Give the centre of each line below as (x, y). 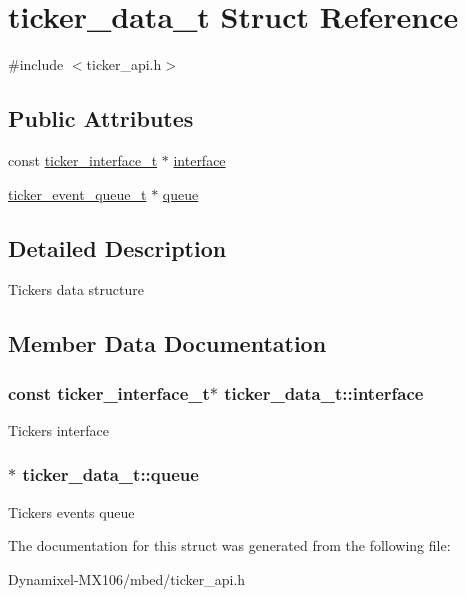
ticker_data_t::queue (110, 474)
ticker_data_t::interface (324, 392)
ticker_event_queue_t (77, 193)
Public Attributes (101, 118)
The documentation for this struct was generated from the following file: (229, 545)
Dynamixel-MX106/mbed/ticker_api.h (127, 578)
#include (36, 64)
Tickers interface (58, 429)
